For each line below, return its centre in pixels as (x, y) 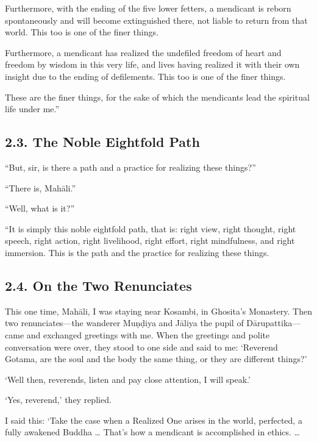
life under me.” (32, 109)
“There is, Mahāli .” (41, 187)
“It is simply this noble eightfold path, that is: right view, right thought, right (151, 228)
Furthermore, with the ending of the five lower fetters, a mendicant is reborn (148, 8)
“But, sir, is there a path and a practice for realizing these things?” (130, 167)
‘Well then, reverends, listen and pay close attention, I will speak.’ (128, 379)
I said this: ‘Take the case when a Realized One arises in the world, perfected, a (154, 420)
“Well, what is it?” (40, 208)
